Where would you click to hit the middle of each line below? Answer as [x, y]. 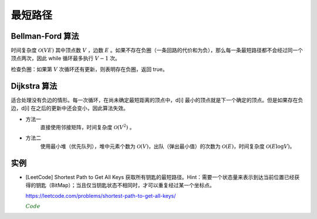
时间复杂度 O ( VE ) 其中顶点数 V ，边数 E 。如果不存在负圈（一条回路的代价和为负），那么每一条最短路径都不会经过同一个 [157, 50]
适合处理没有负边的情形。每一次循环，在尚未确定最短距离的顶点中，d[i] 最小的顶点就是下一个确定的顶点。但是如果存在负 [157, 100]
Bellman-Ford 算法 [45, 36]
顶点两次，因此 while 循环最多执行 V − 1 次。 [65, 58]
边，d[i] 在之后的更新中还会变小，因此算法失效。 [70, 108]
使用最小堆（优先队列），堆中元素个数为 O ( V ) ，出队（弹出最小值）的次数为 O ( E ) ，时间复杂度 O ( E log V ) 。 [168, 146]
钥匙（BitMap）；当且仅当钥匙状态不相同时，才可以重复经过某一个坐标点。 [125, 185]
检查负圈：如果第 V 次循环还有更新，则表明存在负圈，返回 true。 [90, 69]
